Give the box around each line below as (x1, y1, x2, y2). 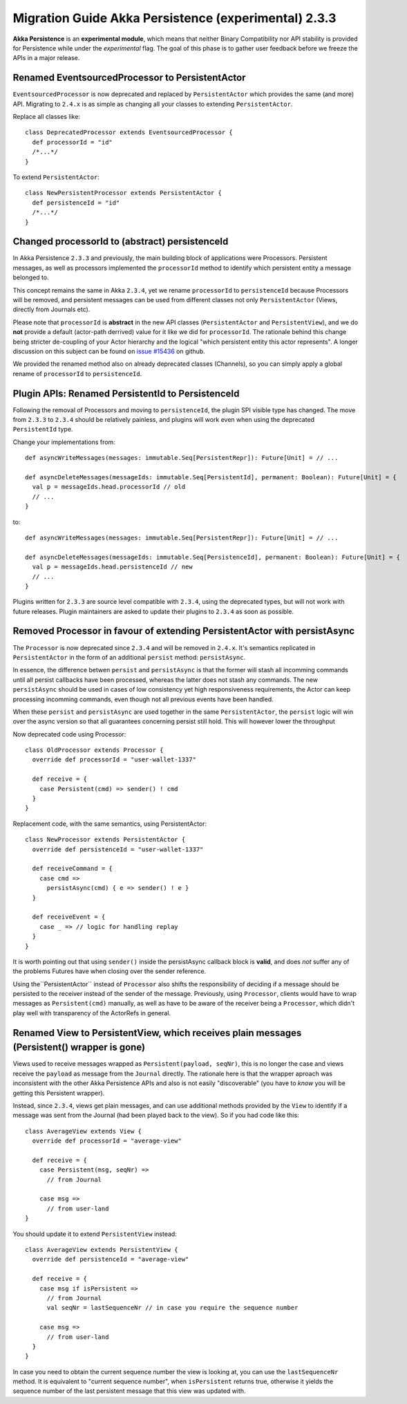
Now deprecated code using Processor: (12, 730, 126, 738)
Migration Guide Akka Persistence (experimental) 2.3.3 (12, 10, 337, 26)
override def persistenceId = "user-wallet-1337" (32, 845, 204, 853)
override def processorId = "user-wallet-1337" (32, 756, 197, 764)
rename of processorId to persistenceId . (12, 369, 142, 378)
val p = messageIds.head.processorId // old (32, 483, 186, 491)
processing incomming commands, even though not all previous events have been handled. (12, 695, 274, 703)
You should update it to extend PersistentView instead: (12, 1230, 178, 1238)
